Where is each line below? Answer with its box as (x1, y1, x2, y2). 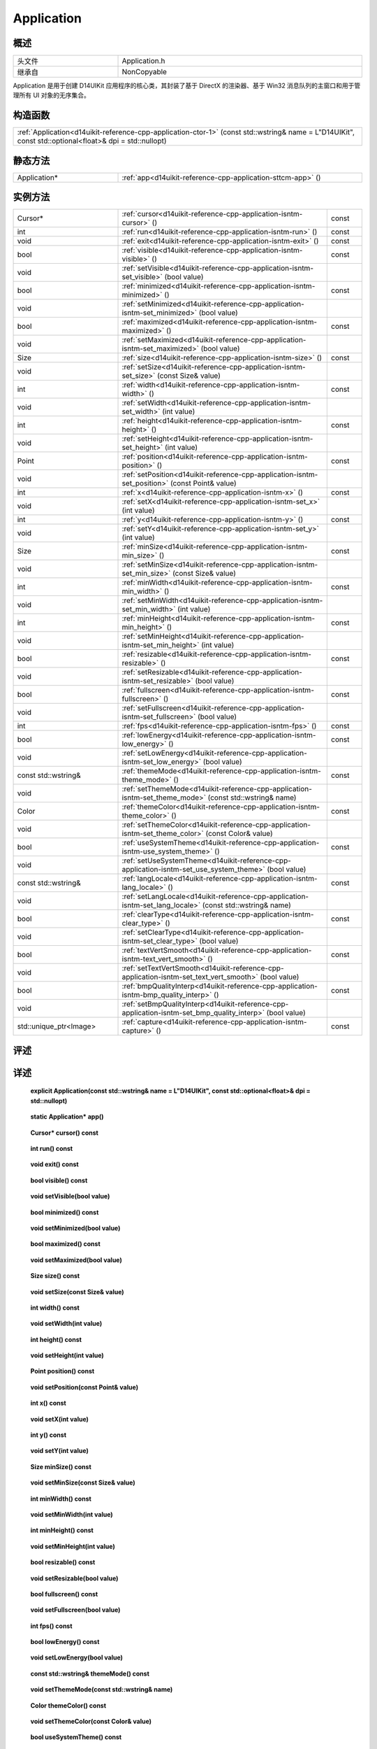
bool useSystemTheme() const (30, 1733, 122, 1741)
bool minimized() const (30, 1208, 99, 1217)
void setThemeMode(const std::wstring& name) (30, 1685, 173, 1694)
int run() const (30, 1144, 73, 1152)
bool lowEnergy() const (30, 1638, 100, 1646)
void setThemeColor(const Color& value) (30, 1718, 152, 1726)
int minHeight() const (30, 1526, 94, 1535)
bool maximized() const (30, 1240, 101, 1248)
